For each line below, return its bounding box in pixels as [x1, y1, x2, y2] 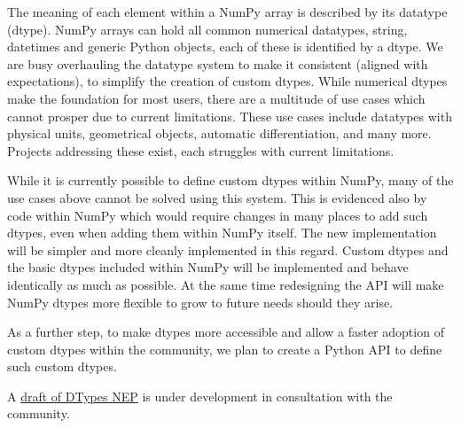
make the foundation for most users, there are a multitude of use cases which [7, 89, 426, 107]
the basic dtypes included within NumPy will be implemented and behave [7, 258, 409, 276]
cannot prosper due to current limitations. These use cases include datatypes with [7, 106, 452, 125]
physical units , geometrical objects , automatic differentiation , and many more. [7, 124, 432, 143]
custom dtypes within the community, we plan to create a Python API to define [7, 339, 442, 358]
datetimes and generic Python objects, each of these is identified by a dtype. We [7, 37, 443, 56]
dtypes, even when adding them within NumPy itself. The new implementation [7, 223, 437, 242]
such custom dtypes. [7, 357, 117, 376]
